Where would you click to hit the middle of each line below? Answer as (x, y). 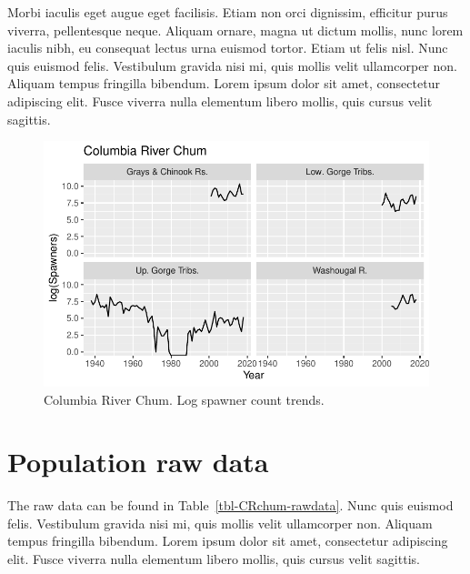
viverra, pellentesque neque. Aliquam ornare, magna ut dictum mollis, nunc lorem (235, 30)
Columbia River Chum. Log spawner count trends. (184, 399)
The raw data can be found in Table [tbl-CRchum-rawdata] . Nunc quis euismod (230, 505)
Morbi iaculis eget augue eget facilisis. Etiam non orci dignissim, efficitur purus (228, 12)
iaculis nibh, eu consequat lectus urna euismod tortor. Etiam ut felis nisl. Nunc (228, 48)
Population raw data (138, 462)
